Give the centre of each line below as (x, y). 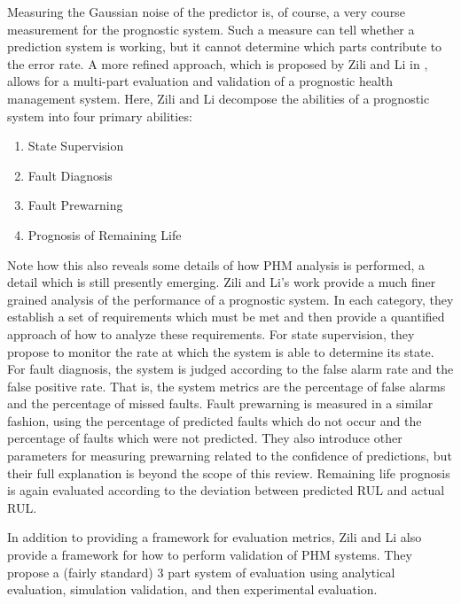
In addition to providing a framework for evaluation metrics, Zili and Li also (215, 537)
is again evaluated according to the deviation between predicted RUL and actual (226, 490)
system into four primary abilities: (100, 116)
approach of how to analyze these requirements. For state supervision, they (211, 333)
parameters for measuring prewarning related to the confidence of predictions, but (230, 456)
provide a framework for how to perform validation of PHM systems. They (210, 555)
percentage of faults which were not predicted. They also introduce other (205, 438)
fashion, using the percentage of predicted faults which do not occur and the (215, 420)
